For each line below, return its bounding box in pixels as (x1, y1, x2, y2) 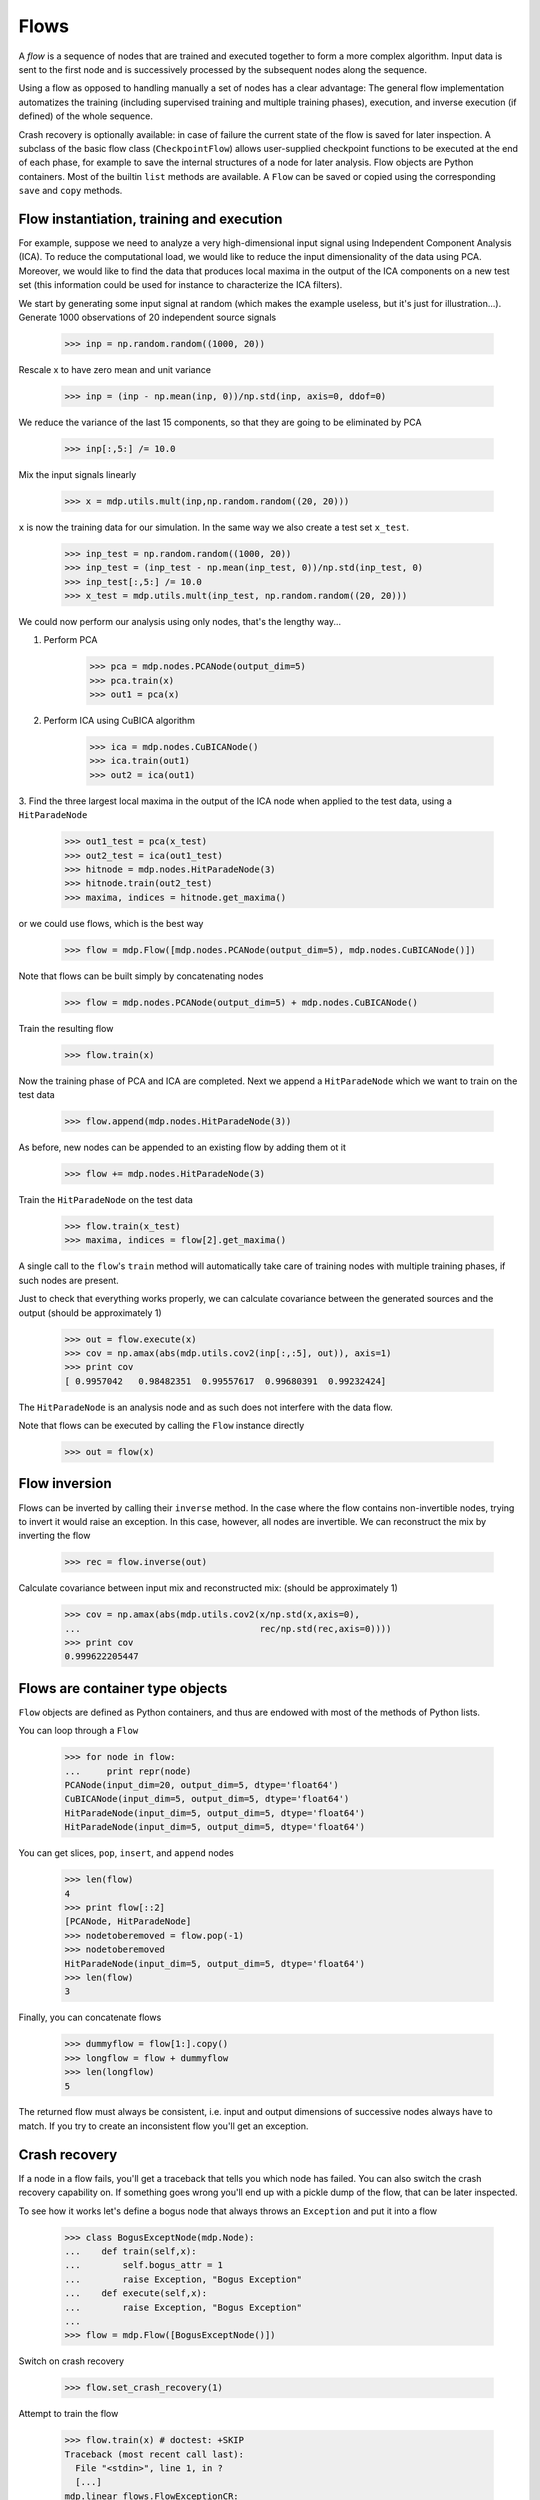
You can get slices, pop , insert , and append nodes (18, 1847, 234, 1859)
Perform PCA (43, 634, 98, 646)
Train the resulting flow (18, 1022, 114, 1034)
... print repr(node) (64, 1765, 192, 1777)
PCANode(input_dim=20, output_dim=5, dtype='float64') (64, 1780, 339, 1791)
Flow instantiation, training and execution (18, 210, 283, 227)
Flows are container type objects (18, 1680, 228, 1697)
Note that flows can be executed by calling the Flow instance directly (18, 1420, 305, 1432)
